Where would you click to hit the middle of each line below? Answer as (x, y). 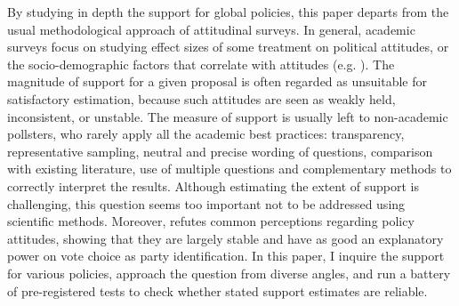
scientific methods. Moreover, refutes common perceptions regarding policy (211, 221)
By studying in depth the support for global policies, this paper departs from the (228, 12)
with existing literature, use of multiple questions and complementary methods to (229, 169)
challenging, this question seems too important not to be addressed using (206, 203)
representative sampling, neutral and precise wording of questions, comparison (220, 151)
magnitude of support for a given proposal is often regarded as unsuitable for (217, 81)
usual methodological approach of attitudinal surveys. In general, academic (211, 29)
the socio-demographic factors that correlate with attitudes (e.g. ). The (201, 64)
